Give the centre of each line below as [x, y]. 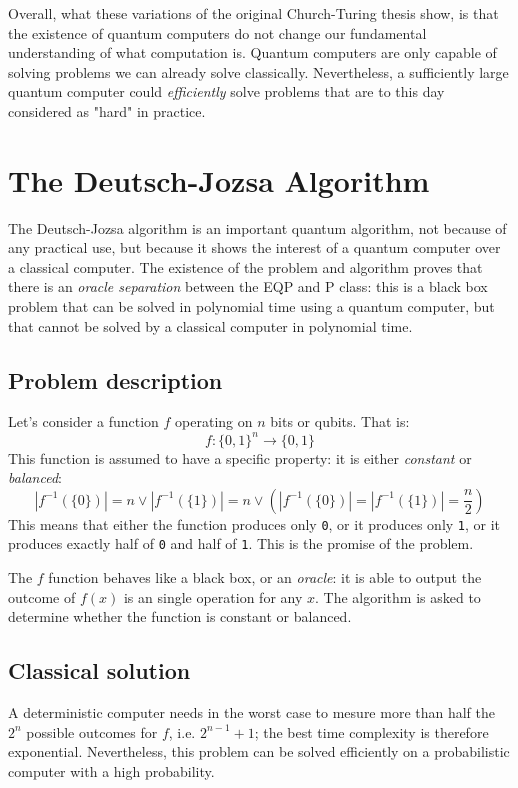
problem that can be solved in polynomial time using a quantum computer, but [251, 306]
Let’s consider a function [83, 421]
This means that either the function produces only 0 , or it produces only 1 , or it [254, 523]
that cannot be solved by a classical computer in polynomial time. [210, 325]
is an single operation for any [213, 596]
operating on [214, 421]
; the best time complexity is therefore [371, 731]
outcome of [42, 596]
